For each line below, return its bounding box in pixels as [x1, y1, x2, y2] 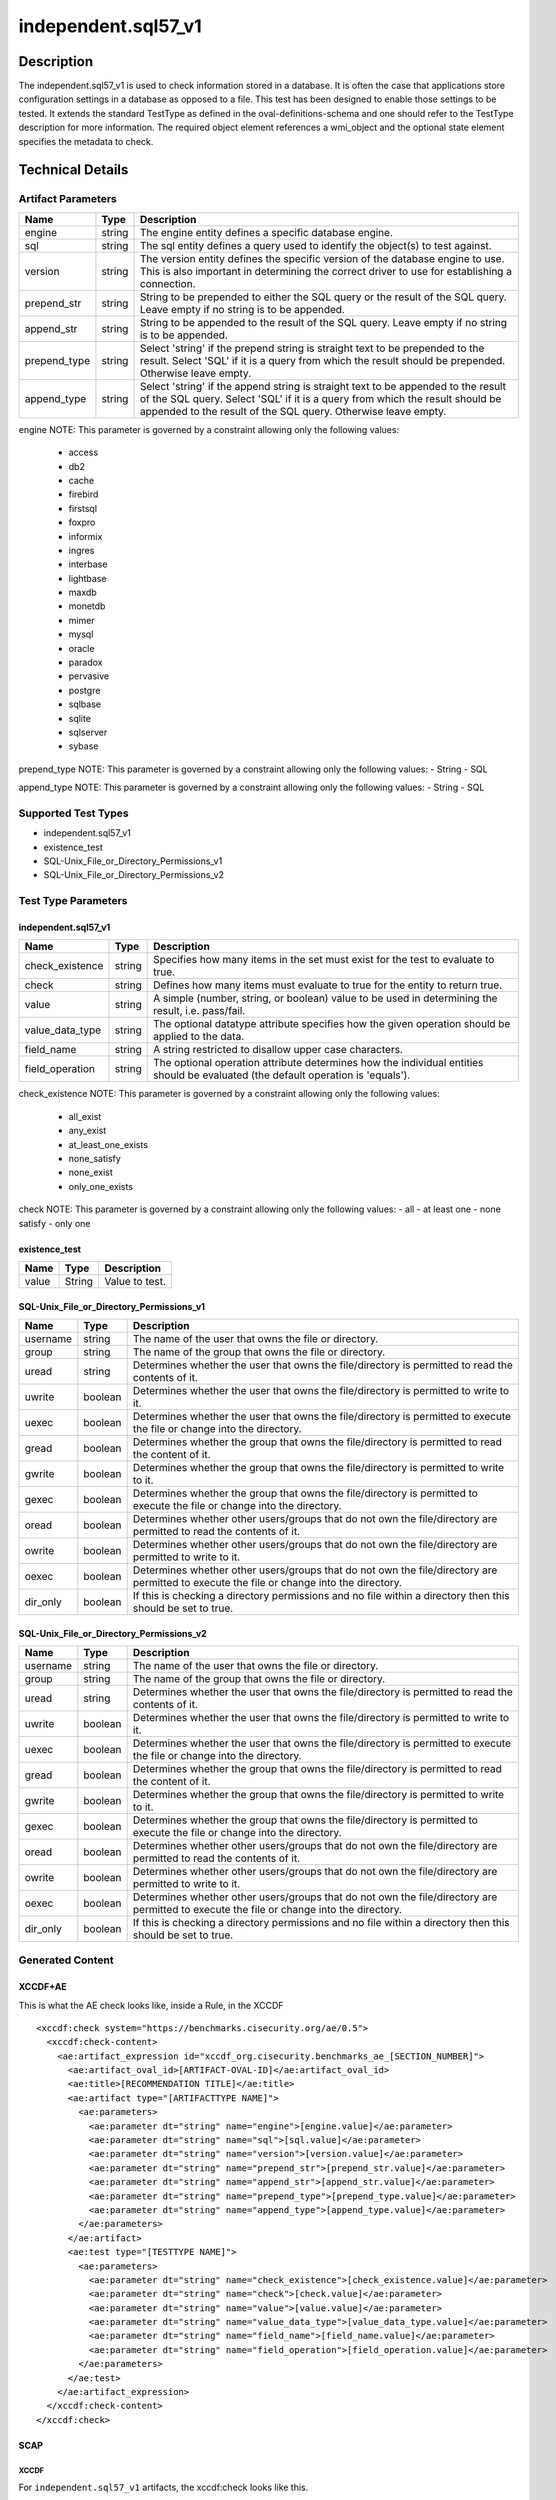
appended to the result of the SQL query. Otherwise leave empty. [139, 404, 447, 418]
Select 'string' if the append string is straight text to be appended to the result [139, 379, 507, 393]
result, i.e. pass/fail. [153, 1004, 246, 1018]
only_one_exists [68, 1180, 134, 1192]
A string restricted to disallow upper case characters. [153, 1043, 404, 1057]
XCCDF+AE [18, 1981, 67, 1993]
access [68, 446, 99, 459]
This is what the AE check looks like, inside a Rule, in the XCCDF [18, 1999, 284, 2011]
